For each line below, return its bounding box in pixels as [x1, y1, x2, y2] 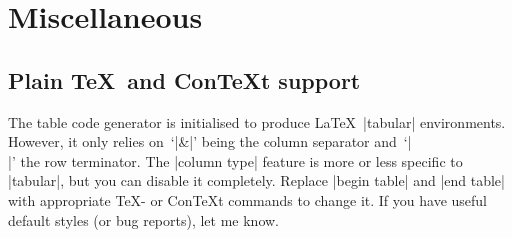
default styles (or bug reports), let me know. [8, 209, 280, 230]
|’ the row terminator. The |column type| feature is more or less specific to [8, 150, 463, 171]
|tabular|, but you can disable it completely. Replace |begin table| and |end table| [8, 170, 505, 191]
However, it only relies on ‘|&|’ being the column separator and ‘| [8, 131, 412, 152]
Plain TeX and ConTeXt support [8, 64, 361, 95]
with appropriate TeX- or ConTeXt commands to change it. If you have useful [8, 189, 487, 210]
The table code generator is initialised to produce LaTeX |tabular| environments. [8, 111, 506, 132]
